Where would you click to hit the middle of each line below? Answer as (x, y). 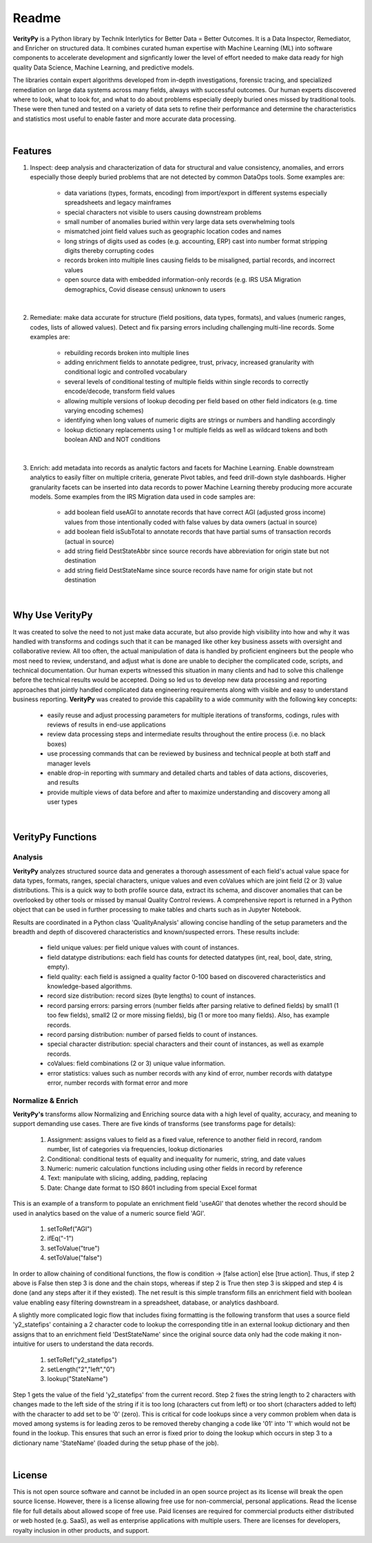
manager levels (69, 763)
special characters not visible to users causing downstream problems (163, 212)
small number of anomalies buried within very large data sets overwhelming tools (180, 221)
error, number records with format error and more (118, 1082)
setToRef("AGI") (70, 1229)
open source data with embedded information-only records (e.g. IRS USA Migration (183, 280)
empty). (58, 967)
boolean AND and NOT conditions (113, 440)
